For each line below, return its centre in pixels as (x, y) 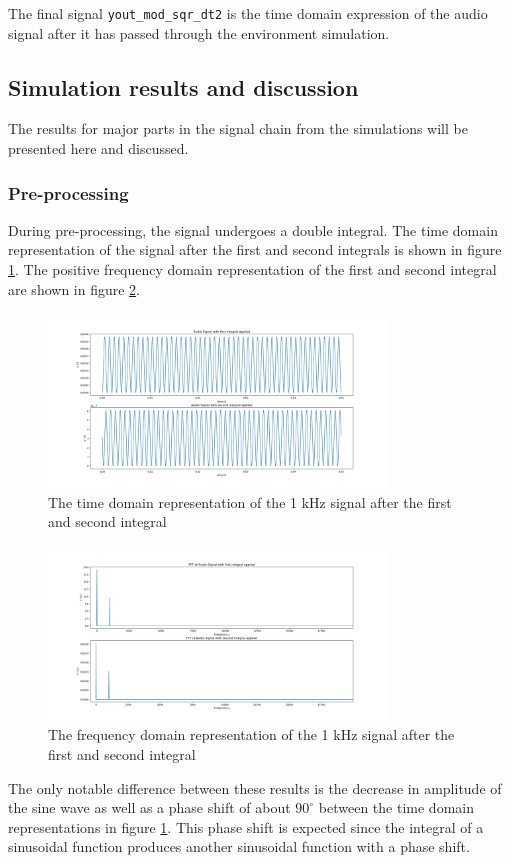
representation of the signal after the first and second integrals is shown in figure (255, 249)
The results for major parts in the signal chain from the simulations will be (238, 128)
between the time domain (396, 807)
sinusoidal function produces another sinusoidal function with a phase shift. (239, 846)
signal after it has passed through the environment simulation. (199, 32)
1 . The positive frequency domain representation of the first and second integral (252, 269)
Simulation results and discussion (183, 86)
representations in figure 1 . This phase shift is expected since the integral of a (246, 826)
